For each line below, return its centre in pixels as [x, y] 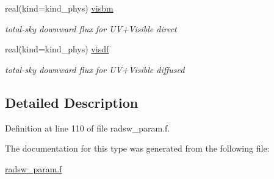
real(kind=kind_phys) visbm [59, 8]
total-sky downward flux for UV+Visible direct [91, 28]
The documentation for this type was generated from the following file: [137, 148]
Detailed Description [72, 102]
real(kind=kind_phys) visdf [57, 49]
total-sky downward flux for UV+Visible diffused [95, 69]
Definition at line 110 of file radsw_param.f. [88, 128]
